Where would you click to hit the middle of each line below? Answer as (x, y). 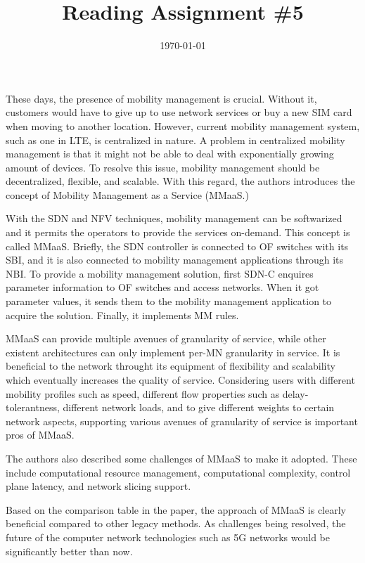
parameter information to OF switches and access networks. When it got (162, 287)
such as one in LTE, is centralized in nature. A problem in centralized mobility (175, 140)
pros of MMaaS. (40, 435)
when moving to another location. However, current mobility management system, (183, 125)
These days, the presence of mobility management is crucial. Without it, (161, 98)
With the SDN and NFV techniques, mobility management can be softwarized (174, 218)
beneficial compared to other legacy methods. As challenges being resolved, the (176, 523)
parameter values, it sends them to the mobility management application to (169, 301)
